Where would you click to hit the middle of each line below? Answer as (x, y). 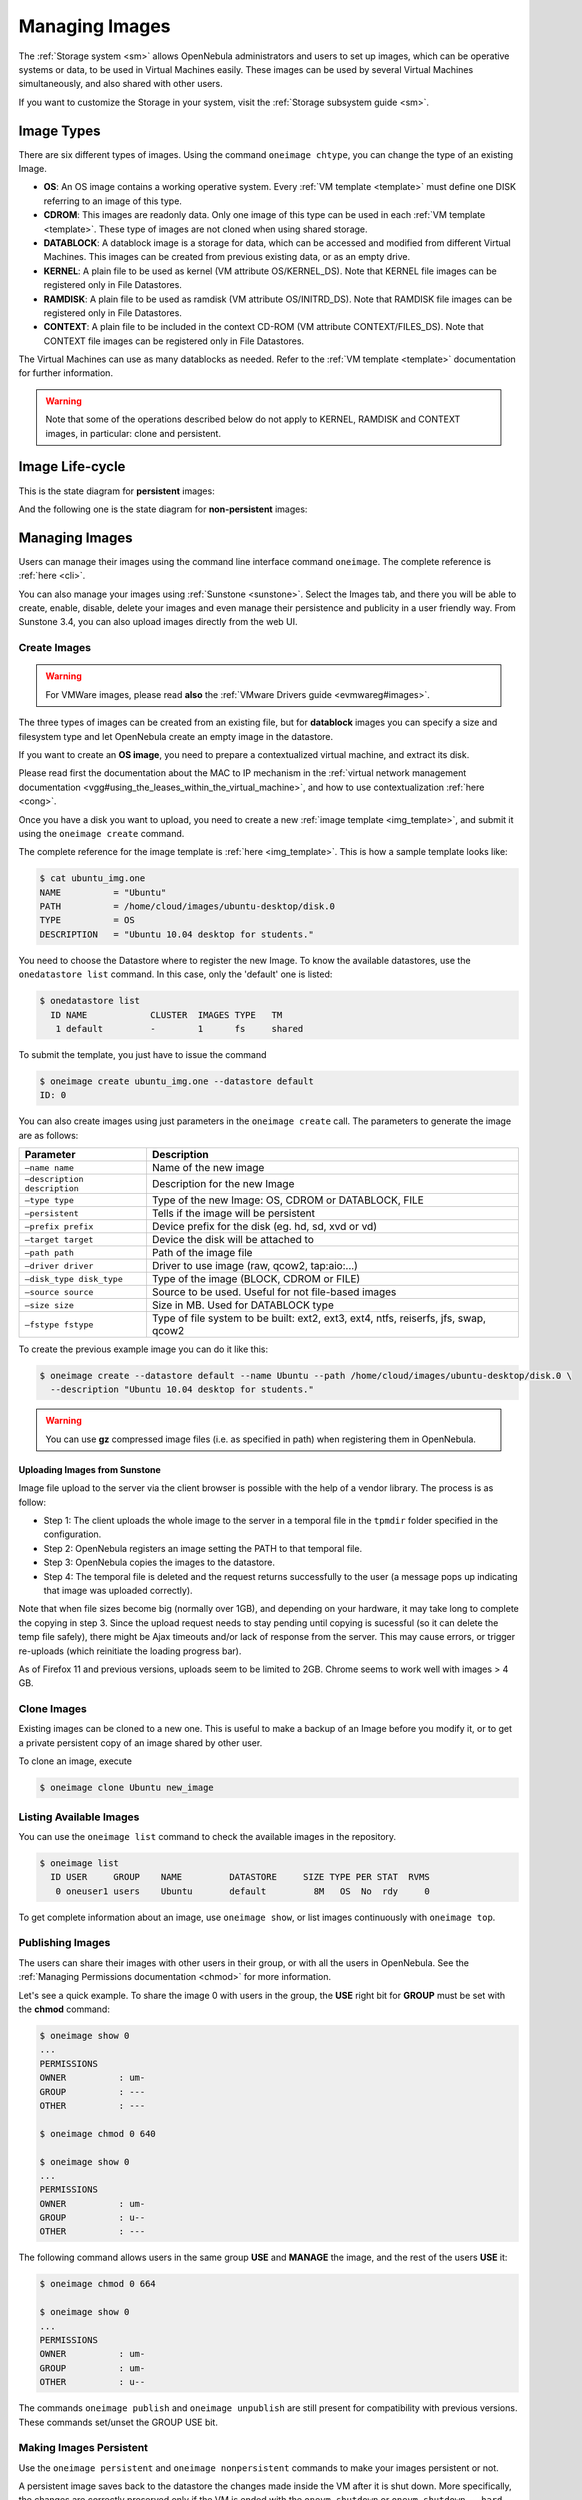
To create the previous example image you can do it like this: (143, 1349)
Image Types (59, 130)
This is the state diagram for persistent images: (116, 491)
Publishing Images (64, 1943)
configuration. (72, 1534)
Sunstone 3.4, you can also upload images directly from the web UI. (158, 622)
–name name (49, 1167)
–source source (59, 1291)
